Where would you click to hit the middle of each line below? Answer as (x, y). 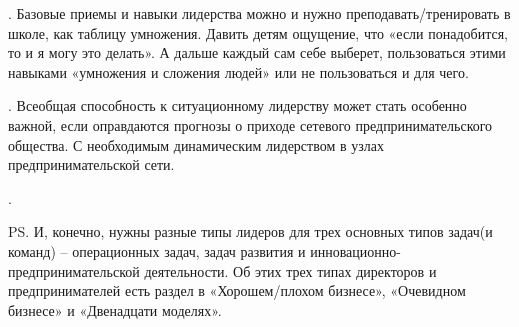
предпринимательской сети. (91, 164)
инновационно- (355, 250)
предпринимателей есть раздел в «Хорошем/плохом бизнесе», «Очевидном (237, 290)
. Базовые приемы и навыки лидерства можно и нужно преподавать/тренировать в (259, 13)
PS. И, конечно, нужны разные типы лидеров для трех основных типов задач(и (250, 231)
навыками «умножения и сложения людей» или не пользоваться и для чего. (238, 71)
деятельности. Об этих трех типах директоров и (290, 270)
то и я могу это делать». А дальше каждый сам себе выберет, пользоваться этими (257, 52)
